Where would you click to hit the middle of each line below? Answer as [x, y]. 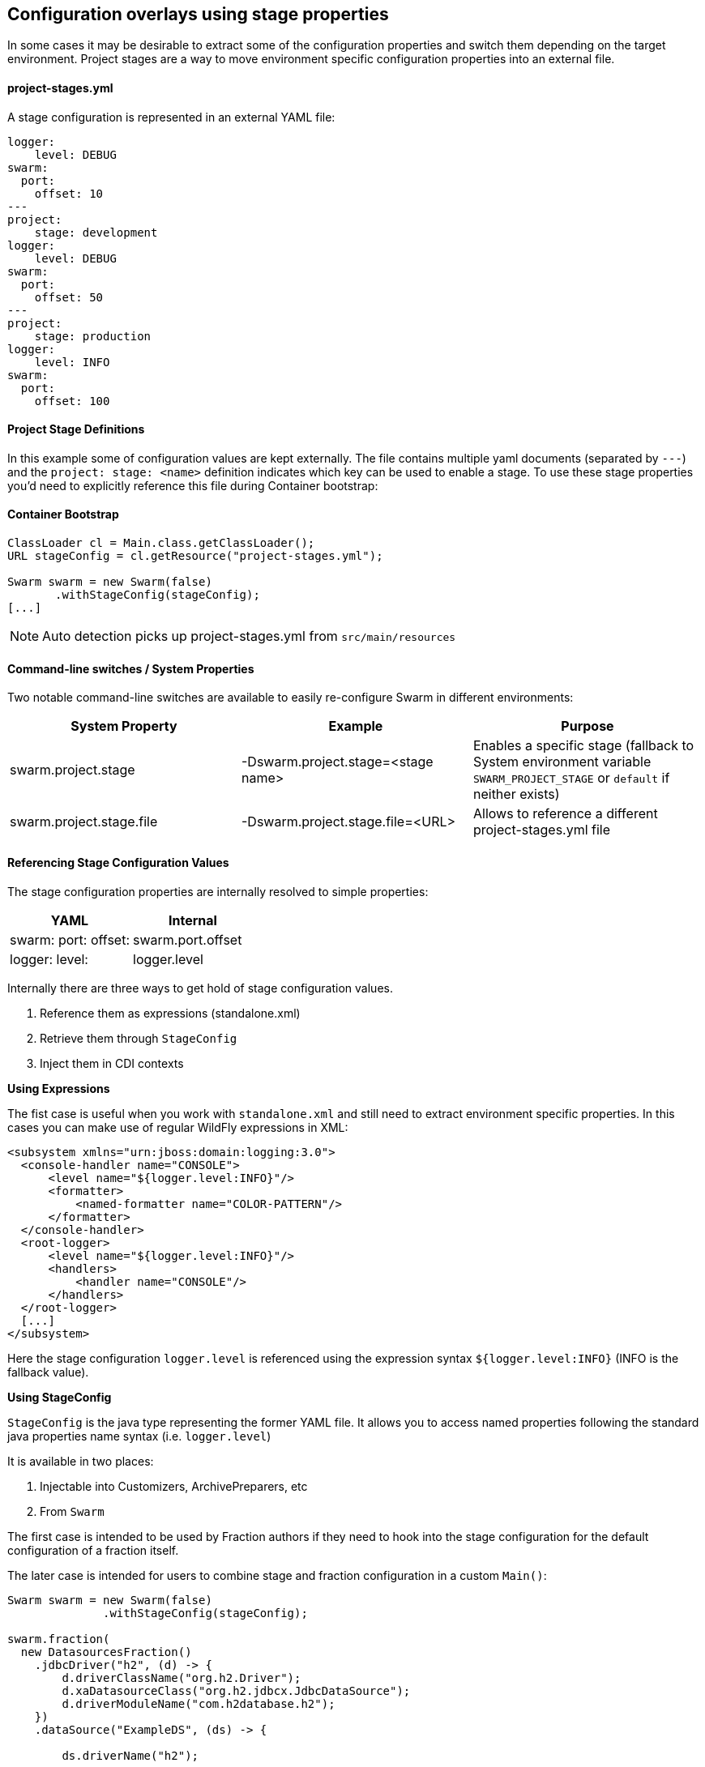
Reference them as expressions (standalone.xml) [170, 1013]
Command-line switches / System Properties [131, 668]
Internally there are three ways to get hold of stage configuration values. [200, 988]
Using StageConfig [60, 1397]
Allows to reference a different [565, 814]
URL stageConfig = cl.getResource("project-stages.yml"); [195, 556]
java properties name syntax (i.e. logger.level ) [139, 1436]
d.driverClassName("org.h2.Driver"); [182, 1677]
